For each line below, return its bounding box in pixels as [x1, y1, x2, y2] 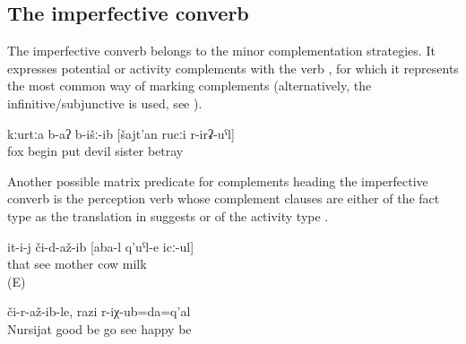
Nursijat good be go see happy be [7, 319, 192, 338]
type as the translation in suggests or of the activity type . [7, 206, 329, 225]
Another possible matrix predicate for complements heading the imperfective [7, 171, 428, 190]
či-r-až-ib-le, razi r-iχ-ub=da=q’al [7, 302, 191, 321]
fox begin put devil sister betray [7, 142, 184, 160]
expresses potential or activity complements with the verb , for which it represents [7, 58, 459, 77]
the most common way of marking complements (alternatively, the [7, 76, 372, 95]
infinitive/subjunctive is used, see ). [7, 93, 203, 112]
